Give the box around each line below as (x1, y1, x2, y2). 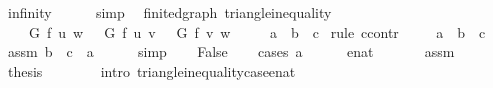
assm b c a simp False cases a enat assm (7, 41, 455, 62)
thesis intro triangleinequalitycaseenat (7, 60, 296, 81)
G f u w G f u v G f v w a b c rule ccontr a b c (28, 21, 486, 42)
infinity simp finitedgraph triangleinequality (7, 2, 332, 22)
